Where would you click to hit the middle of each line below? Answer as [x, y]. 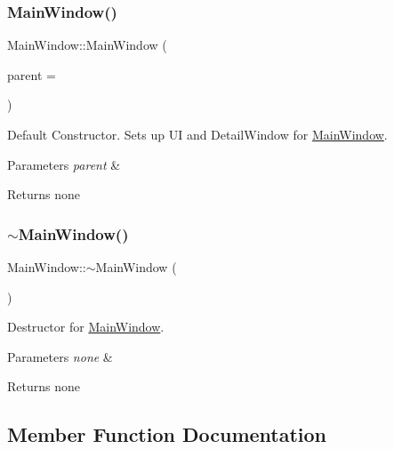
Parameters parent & [64, 164]
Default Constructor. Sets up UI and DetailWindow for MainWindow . [197, 134]
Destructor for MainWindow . [86, 327]
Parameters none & [60, 356]
